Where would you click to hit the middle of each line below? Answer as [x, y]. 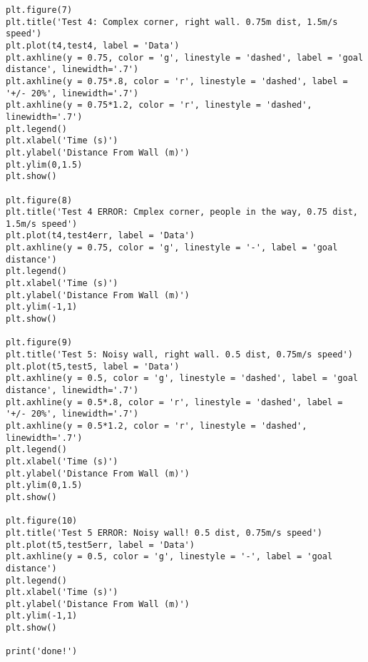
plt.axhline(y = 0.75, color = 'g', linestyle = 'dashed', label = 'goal [185, 57]
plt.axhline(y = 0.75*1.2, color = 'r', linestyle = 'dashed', [159, 105]
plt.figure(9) [39, 343]
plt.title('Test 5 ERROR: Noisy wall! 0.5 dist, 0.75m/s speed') [164, 533]
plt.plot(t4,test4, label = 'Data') [93, 45]
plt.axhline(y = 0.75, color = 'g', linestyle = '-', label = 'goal [172, 248]
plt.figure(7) [39, 10]
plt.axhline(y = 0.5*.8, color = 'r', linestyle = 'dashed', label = [174, 402]
